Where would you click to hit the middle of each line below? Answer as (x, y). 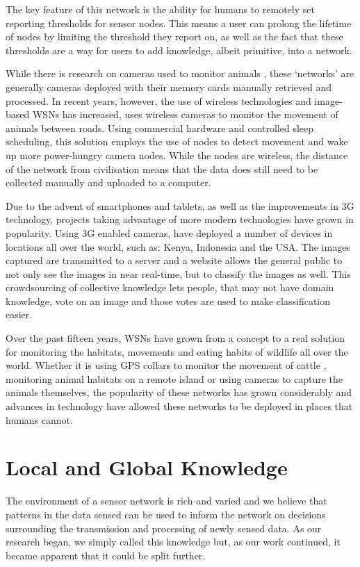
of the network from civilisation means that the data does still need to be (162, 169)
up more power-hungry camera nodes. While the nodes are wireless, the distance (177, 155)
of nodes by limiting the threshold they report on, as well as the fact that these (174, 36)
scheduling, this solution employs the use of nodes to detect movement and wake (177, 141)
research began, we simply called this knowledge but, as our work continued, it (173, 542)
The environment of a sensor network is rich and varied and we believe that (166, 501)
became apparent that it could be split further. (106, 555)
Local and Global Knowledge (147, 467)
